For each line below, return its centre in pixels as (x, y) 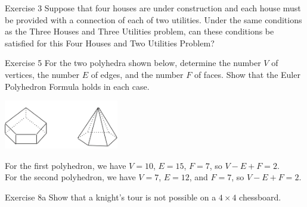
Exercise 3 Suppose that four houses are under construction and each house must (153, 8)
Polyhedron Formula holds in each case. (77, 86)
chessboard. (260, 197)
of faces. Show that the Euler (247, 74)
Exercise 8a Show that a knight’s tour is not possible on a (111, 197)
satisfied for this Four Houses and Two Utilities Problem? (110, 43)
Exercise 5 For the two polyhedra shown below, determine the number (133, 63)
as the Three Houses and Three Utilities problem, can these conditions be (139, 31)
